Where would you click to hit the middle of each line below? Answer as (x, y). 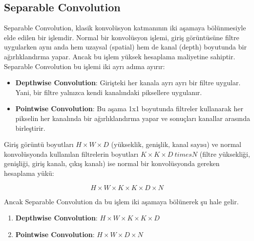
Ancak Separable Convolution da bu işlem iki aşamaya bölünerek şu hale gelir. (121, 201)
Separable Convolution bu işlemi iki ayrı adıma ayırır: (85, 66)
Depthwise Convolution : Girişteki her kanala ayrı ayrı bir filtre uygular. (128, 83)
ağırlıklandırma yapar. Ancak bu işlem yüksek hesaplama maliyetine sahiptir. (120, 56)
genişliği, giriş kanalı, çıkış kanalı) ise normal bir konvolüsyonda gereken (112, 163)
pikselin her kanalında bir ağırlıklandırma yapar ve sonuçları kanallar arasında (133, 118)
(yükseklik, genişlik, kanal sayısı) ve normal (176, 144)
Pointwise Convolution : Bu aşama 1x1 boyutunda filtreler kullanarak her (129, 108)
